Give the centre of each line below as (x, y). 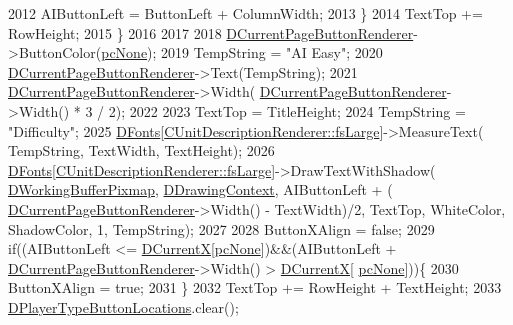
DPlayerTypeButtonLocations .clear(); (123, 306)
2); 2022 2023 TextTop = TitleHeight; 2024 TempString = (287, 110)
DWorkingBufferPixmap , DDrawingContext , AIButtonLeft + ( (200, 189)
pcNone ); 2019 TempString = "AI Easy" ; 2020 (242, 52)
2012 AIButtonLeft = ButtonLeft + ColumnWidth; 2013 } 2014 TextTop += (245, 13)
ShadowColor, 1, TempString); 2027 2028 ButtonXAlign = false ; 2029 (221, 228)
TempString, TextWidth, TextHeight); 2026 (141, 150)
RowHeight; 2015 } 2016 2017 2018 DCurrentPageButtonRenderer (211, 32)
